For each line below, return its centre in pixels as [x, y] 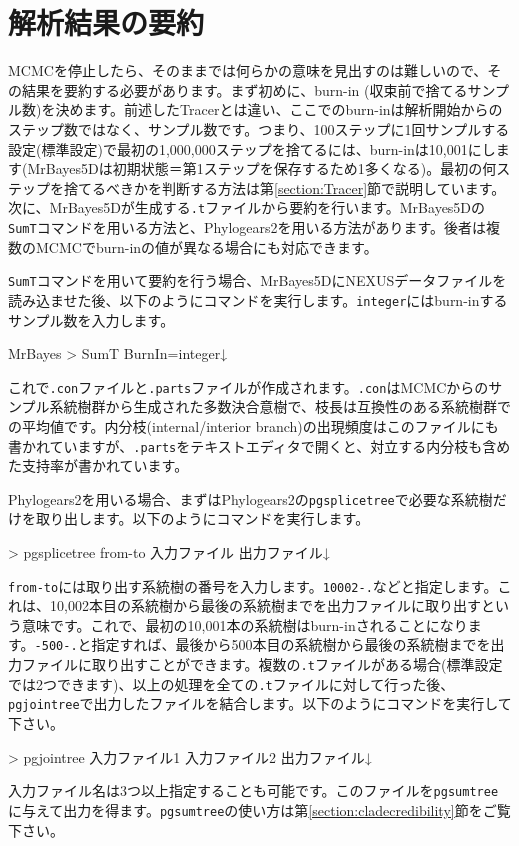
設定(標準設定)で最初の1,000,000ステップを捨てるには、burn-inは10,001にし [252, 148]
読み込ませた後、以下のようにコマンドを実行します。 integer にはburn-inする [258, 299]
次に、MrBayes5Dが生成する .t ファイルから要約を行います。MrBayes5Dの [247, 207]
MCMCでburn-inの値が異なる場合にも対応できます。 [206, 246]
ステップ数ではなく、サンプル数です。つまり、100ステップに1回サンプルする [259, 128]
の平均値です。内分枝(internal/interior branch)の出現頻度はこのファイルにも [253, 425]
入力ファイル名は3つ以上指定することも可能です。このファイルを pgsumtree [253, 790]
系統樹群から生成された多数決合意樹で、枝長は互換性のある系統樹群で [280, 406]
